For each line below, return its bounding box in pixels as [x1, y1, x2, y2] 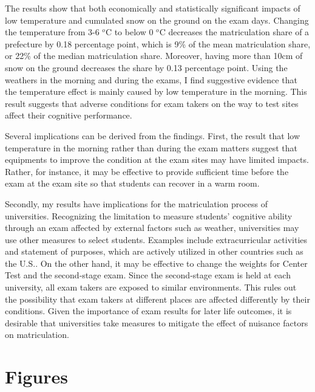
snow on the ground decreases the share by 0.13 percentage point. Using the [5, 61, 288, 74]
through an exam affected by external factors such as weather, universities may [5, 221, 299, 234]
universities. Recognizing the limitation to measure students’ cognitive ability [5, 209, 293, 222]
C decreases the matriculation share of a [159, 26, 310, 38]
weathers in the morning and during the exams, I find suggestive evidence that [5, 73, 297, 86]
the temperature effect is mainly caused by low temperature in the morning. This [5, 85, 307, 98]
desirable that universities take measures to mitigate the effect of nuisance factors [5, 316, 308, 329]
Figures [5, 364, 68, 389]
